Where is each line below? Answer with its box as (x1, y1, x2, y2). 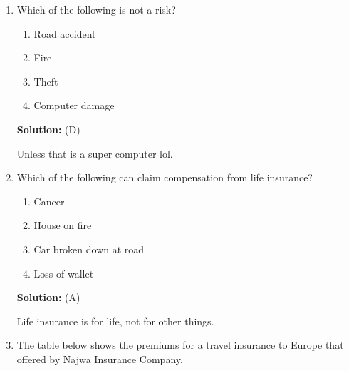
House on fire (33, 218, 92, 233)
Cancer (33, 193, 65, 208)
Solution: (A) (16, 290, 80, 305)
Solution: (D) (16, 121, 80, 136)
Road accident (33, 26, 96, 41)
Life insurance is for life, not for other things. (16, 313, 214, 328)
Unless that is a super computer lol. (16, 146, 173, 161)
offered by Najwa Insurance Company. (16, 351, 183, 366)
